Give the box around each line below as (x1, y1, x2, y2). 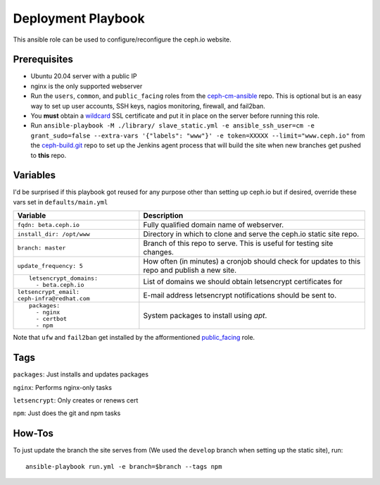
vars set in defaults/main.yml (13, 197, 108, 206)
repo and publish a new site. (143, 265, 237, 275)
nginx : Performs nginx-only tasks (13, 383, 113, 391)
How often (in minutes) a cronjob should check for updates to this (143, 257, 361, 266)
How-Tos (13, 427, 54, 440)
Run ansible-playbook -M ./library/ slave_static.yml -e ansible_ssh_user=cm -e (30, 121, 315, 130)
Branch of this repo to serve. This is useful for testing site (143, 238, 334, 248)
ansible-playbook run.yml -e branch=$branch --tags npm (25, 462, 222, 470)
